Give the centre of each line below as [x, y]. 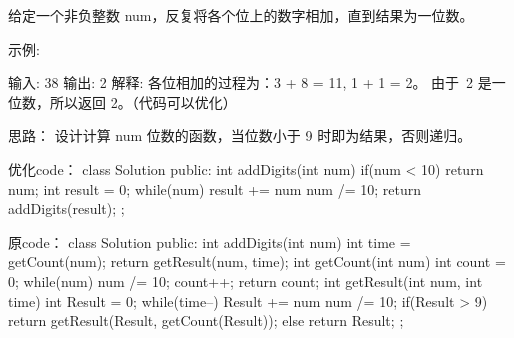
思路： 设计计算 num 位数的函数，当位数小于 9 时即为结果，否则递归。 [240, 135]
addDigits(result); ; [66, 208]
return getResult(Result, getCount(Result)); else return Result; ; [206, 320]
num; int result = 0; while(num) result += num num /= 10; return [214, 188]
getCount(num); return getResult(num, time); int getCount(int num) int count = [257, 261]
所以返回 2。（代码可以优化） [143, 101]
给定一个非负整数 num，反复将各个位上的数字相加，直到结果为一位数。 [241, 15]
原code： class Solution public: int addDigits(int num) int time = [209, 241]
